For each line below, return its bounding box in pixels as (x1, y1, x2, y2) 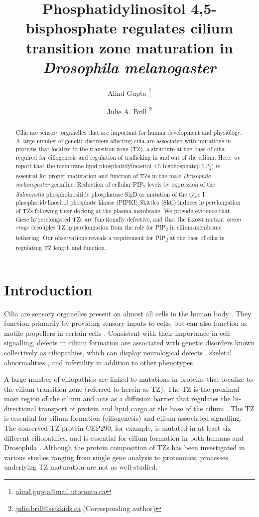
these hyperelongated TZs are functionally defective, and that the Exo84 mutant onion (15, 215, 241, 223)
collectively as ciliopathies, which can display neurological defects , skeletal (4, 347, 232, 357)
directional (4, 403, 36, 413)
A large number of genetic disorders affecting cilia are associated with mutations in (15, 136, 231, 145)
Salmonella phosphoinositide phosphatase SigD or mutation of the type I (15, 190, 205, 198)
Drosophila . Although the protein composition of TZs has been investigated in (4, 442, 245, 453)
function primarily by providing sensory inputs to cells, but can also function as (4, 318, 248, 328)
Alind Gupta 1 (107, 86, 152, 98)
